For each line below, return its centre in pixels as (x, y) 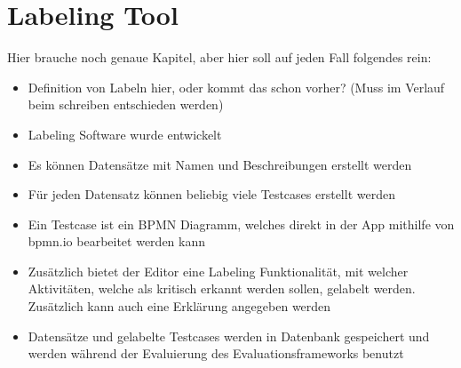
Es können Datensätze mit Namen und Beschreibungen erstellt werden (220, 164)
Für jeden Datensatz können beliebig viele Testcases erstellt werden (211, 194)
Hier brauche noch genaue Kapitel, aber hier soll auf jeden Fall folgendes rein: (219, 57)
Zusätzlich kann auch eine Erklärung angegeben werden (179, 306)
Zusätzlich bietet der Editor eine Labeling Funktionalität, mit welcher (218, 271)
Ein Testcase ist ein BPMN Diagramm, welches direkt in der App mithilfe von (241, 224)
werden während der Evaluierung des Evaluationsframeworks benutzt (216, 353)
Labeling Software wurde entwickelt (125, 134)
